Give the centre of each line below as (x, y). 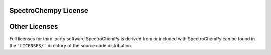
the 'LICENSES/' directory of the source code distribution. (71, 45)
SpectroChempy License (49, 11)
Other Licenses (34, 27)
